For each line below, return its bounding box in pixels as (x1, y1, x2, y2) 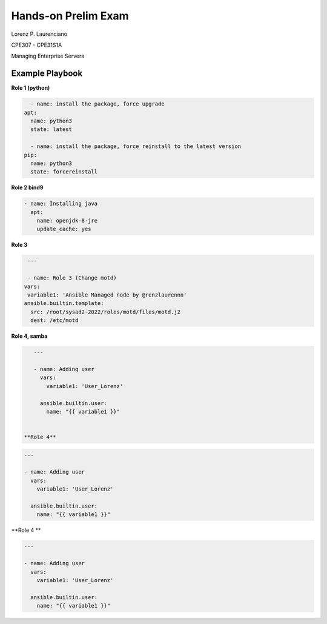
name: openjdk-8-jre (36, 217, 98, 224)
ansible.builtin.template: (24, 300, 104, 307)
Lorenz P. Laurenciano (11, 30, 68, 38)
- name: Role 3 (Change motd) (27, 275, 117, 281)
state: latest (30, 126, 73, 133)
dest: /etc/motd (30, 317, 79, 324)
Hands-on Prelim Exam (11, 9, 130, 22)
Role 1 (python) (11, 84, 50, 92)
